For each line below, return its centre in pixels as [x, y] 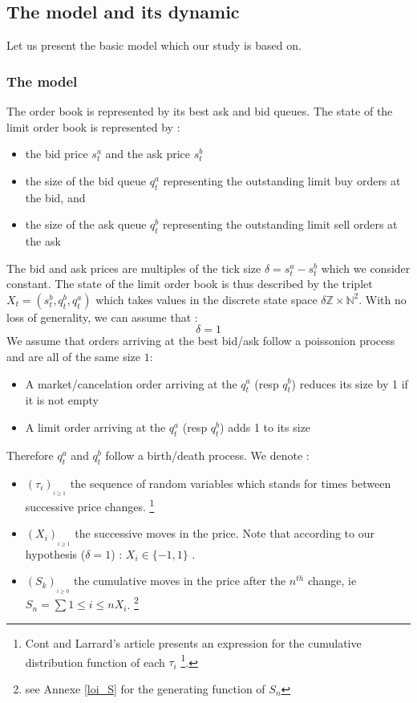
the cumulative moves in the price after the [180, 581]
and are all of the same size [73, 356]
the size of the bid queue [85, 180]
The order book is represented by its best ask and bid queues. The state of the [200, 111]
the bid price [57, 154]
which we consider [366, 268]
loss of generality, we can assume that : [102, 317]
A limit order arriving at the [95, 427]
